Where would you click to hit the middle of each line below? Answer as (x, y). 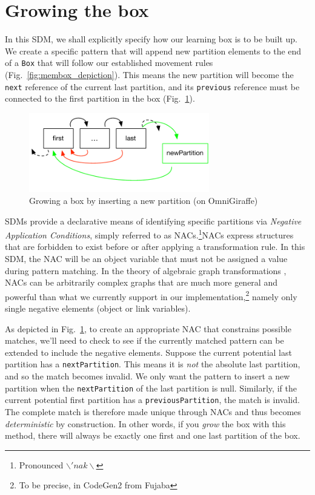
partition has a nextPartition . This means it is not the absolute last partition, (153, 364)
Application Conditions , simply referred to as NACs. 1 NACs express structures (149, 234)
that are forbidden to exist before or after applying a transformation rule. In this (155, 247)
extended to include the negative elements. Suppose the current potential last (148, 352)
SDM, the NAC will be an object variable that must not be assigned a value (146, 258)
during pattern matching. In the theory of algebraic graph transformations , (146, 270)
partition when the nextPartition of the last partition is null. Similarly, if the (151, 388)
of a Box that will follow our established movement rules (109, 63)
